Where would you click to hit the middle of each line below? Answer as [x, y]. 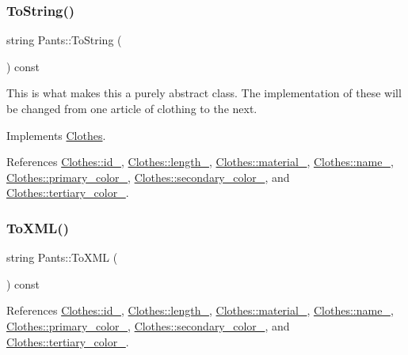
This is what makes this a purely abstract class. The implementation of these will [204, 93]
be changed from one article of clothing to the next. [132, 108]
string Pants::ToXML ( [62, 257]
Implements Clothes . [56, 135]
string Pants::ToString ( [64, 40]
